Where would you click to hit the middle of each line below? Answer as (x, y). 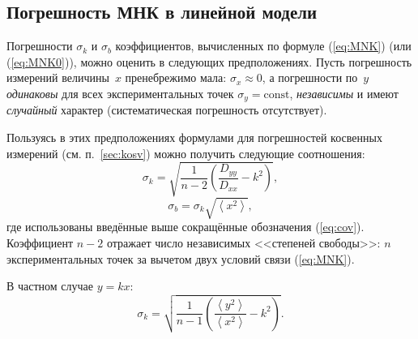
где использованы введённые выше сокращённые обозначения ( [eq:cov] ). (186, 227)
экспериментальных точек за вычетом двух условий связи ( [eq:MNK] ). (181, 258)
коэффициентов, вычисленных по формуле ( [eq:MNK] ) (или (263, 46)
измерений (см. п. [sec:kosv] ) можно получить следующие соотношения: (186, 153)
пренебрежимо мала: (176, 77)
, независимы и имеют (344, 93)
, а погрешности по (310, 77)
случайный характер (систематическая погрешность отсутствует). (167, 110)
